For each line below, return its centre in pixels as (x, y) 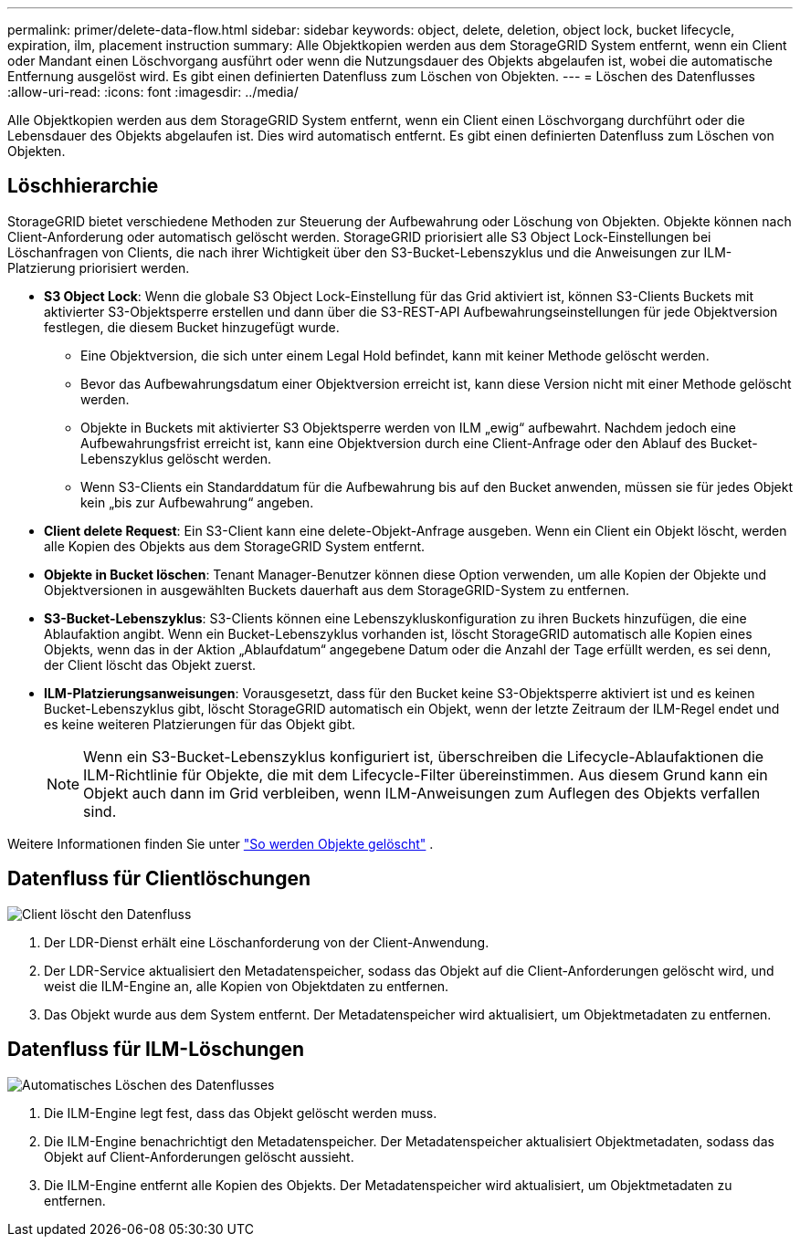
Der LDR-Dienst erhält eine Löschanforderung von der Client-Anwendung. (267, 942)
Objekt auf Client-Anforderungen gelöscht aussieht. (199, 1156)
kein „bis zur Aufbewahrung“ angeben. (197, 502)
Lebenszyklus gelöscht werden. (176, 458)
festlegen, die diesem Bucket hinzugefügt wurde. (192, 327)
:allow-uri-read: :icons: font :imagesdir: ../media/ (153, 92)
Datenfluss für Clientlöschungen (159, 879)
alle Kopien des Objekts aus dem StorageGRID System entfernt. (235, 546)
